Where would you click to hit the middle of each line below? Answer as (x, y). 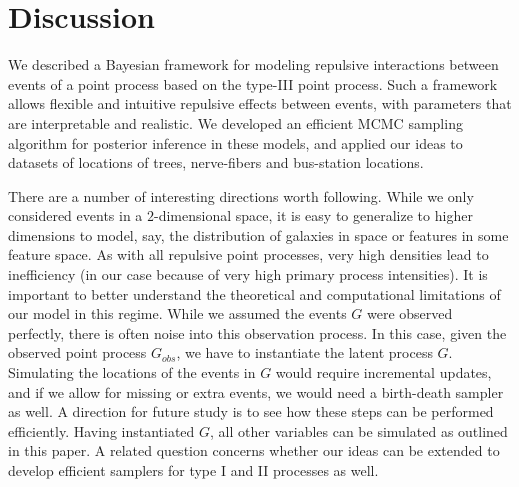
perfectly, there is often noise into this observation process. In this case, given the (257, 332)
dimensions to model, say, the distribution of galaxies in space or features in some (258, 234)
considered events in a (75, 215)
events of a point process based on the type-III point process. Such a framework (253, 83)
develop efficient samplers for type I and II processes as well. (193, 470)
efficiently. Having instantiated (101, 430)
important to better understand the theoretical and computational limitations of (254, 293)
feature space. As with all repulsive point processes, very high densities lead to (248, 254)
